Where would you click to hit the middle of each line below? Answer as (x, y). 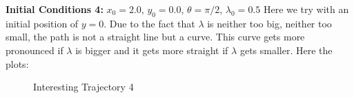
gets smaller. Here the (286, 50)
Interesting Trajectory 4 (83, 87)
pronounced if (35, 50)
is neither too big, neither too (269, 23)
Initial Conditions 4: (55, 9)
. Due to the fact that (149, 23)
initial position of (42, 23)
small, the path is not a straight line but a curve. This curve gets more (155, 37)
